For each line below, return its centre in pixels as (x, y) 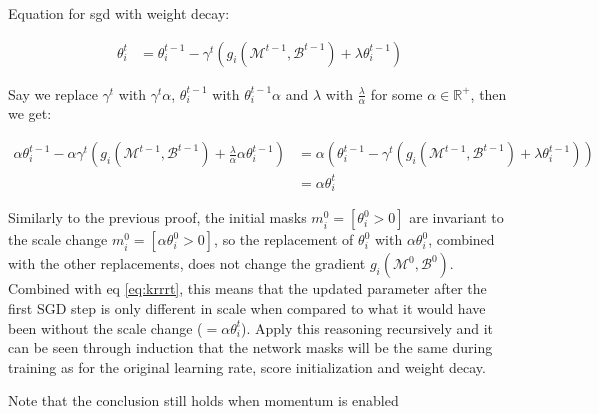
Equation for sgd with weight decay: (119, 13)
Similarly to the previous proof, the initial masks (157, 217)
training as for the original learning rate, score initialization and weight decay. (247, 366)
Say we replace (53, 93)
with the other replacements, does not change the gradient (187, 263)
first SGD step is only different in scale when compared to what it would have (247, 307)
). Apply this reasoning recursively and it (367, 327)
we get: (30, 113)
